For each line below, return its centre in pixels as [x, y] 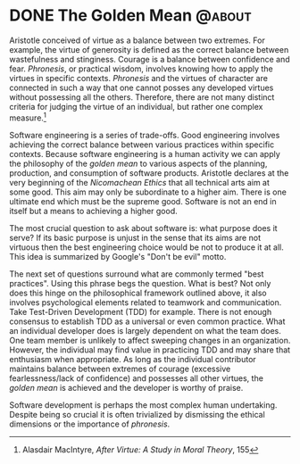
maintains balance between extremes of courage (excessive [120, 369]
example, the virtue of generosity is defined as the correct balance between [149, 49]
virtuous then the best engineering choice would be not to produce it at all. [146, 247]
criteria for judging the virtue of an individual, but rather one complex [136, 106]
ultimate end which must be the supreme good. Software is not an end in [143, 201]
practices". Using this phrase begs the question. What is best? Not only [140, 283]
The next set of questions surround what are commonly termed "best [137, 274]
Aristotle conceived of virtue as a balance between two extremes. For [137, 40]
